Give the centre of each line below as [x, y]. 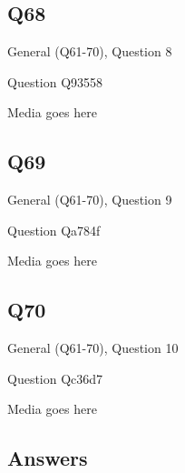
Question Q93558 [55, 81]
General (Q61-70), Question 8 [90, 51]
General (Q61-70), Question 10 [93, 348]
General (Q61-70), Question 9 [90, 200]
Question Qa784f [54, 230]
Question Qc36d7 [55, 378]
